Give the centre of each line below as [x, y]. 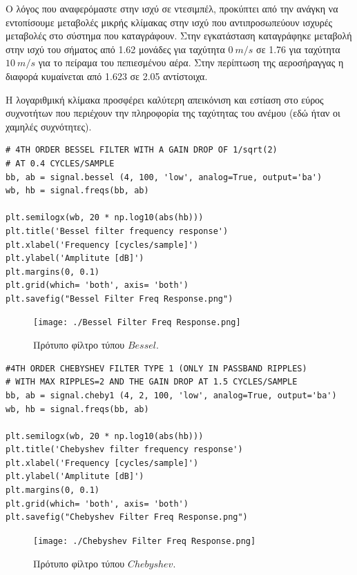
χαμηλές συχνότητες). [49, 126]
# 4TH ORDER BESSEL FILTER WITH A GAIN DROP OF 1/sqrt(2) [142, 150]
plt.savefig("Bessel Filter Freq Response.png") [119, 299]
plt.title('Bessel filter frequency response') [117, 231]
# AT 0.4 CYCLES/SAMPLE [60, 163]
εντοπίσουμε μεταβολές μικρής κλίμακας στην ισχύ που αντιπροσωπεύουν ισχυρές [169, 22]
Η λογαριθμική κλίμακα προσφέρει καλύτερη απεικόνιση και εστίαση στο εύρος [165, 99]
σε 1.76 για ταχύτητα [298, 49]
